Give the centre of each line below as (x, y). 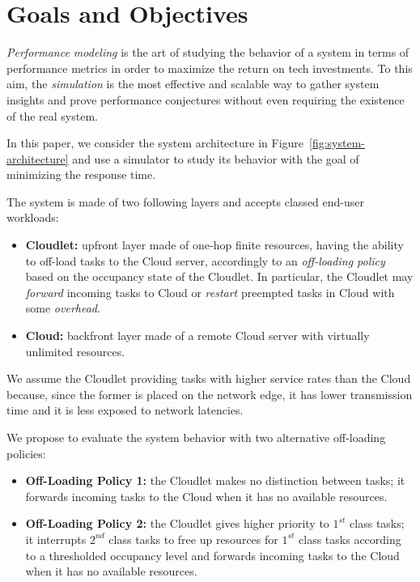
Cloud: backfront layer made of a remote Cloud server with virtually (197, 336)
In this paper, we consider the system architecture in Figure (155, 143)
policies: (26, 453)
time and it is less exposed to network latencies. (125, 410)
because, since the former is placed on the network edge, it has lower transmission (210, 394)
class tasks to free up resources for (193, 539)
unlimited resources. (75, 351)
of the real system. (52, 115)
